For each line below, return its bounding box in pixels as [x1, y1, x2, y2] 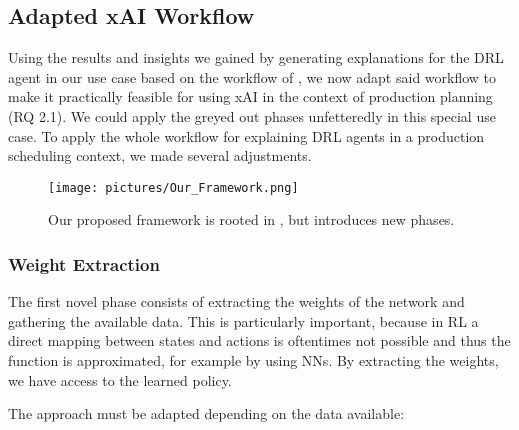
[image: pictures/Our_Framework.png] [48, 180, 299, 195]
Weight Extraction [8, 251, 160, 276]
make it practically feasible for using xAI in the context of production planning [8, 86, 493, 107]
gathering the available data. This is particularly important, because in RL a [8, 310, 479, 331]
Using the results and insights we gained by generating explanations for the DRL [8, 47, 504, 68]
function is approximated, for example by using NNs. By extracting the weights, [8, 350, 499, 371]
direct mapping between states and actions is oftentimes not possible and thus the [8, 330, 511, 351]
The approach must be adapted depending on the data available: [8, 403, 405, 424]
